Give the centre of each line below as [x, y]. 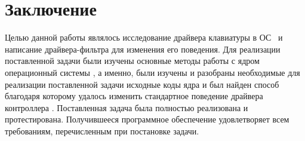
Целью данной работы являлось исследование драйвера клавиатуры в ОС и [144, 37]
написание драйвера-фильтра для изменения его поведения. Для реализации [143, 49]
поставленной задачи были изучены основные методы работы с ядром [132, 61]
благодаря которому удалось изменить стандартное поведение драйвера [134, 96]
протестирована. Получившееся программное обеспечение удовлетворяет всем [147, 119]
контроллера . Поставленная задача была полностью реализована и [127, 107]
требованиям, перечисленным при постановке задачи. [102, 131]
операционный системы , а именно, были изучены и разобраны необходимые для [152, 72]
